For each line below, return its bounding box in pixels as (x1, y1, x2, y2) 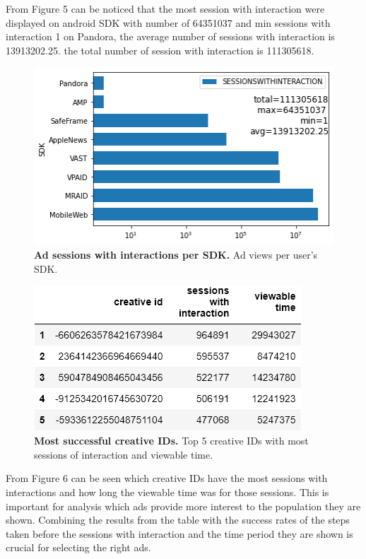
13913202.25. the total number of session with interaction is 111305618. (6, 42, 314, 57)
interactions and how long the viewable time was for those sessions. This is (6, 484, 329, 499)
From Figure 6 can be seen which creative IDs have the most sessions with (6, 471, 328, 486)
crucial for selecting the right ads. (6, 540, 151, 555)
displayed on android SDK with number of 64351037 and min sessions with (6, 15, 331, 30)
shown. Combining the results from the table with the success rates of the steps (6, 512, 350, 527)
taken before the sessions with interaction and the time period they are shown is (6, 526, 353, 541)
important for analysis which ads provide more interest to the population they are (6, 498, 361, 513)
